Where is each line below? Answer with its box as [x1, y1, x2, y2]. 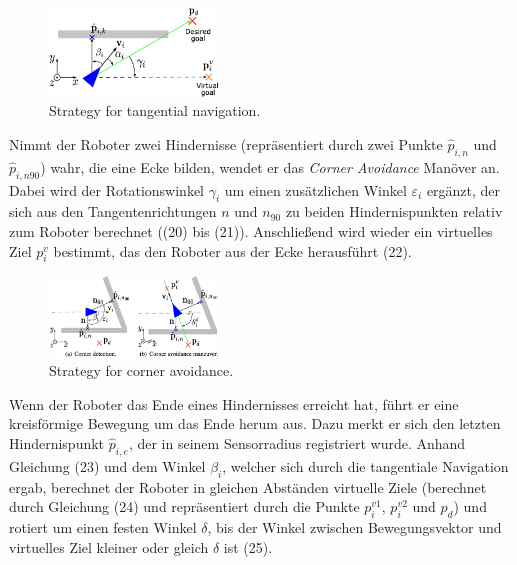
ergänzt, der [426, 179, 501, 200]
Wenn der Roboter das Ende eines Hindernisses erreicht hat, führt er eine [9, 393, 459, 414]
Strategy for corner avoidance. [49, 360, 234, 381]
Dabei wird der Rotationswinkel [9, 179, 205, 200]
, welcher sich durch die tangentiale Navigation [222, 455, 509, 476]
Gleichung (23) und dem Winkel [9, 455, 206, 476]
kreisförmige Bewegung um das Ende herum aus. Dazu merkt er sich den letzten [9, 413, 501, 434]
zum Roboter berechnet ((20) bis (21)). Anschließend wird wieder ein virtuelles [9, 221, 493, 242]
